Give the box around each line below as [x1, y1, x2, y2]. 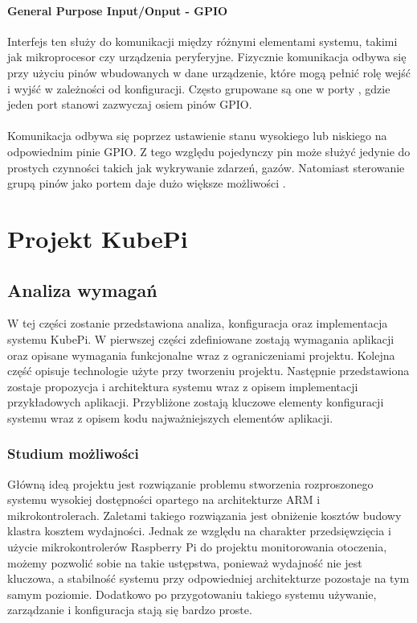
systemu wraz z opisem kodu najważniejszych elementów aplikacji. [7, 409, 333, 426]
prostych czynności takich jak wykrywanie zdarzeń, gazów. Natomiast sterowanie [7, 159, 405, 175]
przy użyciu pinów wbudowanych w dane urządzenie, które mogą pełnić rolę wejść [7, 64, 411, 80]
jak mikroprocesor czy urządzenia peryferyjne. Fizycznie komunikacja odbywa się [7, 48, 407, 65]
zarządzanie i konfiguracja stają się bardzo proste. [7, 601, 252, 618]
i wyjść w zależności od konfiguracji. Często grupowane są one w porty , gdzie [7, 80, 390, 97]
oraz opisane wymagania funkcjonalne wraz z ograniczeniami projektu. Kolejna [7, 346, 395, 363]
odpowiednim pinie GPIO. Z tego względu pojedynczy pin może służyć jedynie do [7, 142, 411, 159]
